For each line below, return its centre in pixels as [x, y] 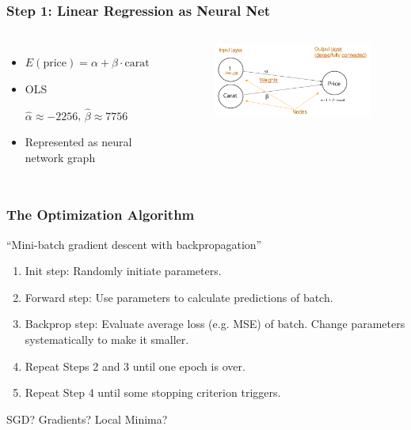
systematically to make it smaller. [107, 339]
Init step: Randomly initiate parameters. [123, 271]
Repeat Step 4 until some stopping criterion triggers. [153, 392]
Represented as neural [78, 142]
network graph [60, 157]
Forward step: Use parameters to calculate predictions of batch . [179, 297]
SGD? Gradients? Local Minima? [87, 419]
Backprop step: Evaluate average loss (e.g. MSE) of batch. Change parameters [215, 324]
